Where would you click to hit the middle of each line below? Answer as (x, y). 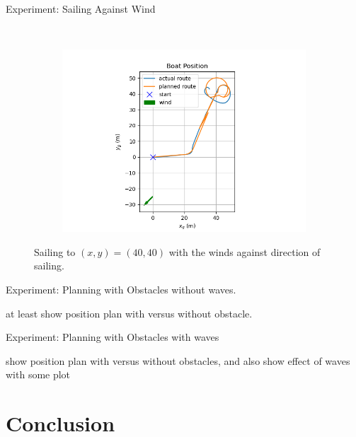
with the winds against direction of (245, 251)
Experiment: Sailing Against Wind (81, 8)
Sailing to (55, 251)
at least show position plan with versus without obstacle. (129, 313)
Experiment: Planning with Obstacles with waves (113, 337)
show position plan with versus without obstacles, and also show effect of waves (178, 360)
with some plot (38, 374)
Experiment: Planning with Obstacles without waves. (121, 289)
